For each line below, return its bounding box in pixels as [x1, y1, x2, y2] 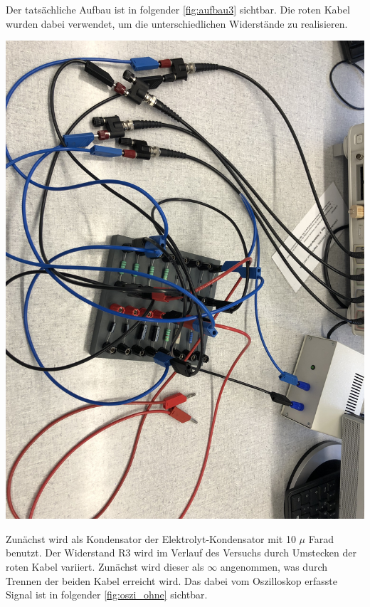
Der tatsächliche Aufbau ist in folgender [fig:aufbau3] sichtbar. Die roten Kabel [6, 2, 350, 16]
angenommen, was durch [220, 559, 328, 574]
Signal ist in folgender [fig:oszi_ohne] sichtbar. [6, 587, 208, 602]
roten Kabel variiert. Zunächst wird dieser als [6, 559, 204, 574]
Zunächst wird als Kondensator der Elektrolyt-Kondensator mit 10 [6, 531, 296, 546]
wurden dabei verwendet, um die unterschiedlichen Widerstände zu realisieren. [6, 16, 348, 31]
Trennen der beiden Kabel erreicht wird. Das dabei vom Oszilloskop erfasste [6, 573, 337, 588]
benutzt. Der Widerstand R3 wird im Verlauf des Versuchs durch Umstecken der [6, 545, 356, 560]
